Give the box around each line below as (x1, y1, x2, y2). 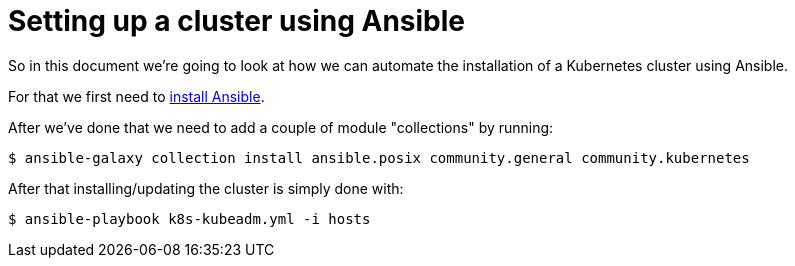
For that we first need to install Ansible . (8, 87, 265, 105)
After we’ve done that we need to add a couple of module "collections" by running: (8, 118, 554, 136)
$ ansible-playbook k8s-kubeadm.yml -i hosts (8, 210, 371, 227)
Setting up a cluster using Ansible (8, 4, 466, 38)
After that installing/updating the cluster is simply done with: (8, 179, 404, 197)
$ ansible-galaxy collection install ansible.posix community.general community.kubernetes (8, 149, 750, 166)
